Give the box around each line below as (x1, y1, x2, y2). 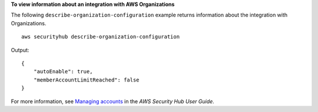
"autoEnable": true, (33, 68, 93, 75)
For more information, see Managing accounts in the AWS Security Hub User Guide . (11, 97, 214, 105)
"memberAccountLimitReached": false (33, 76, 140, 83)
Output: (11, 46, 29, 53)
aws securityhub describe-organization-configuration (21, 33, 180, 40)
